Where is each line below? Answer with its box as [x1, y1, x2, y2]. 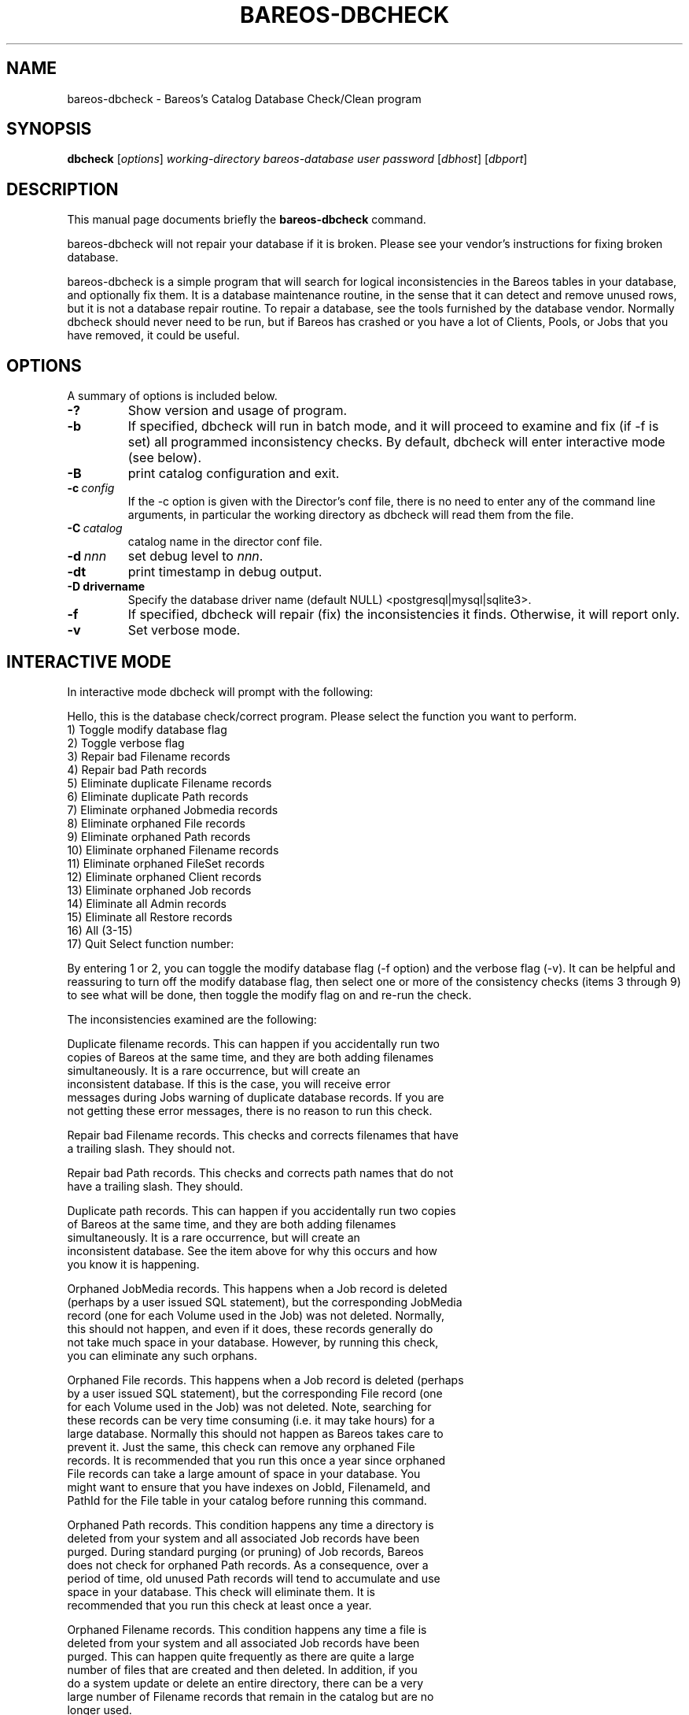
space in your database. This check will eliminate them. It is [67, 1584, 376, 1598]
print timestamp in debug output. [127, 564, 322, 580]
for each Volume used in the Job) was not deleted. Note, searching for [67, 1399, 432, 1413]
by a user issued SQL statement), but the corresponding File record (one [67, 1386, 443, 1400]
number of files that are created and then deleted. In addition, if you [67, 1662, 418, 1676]
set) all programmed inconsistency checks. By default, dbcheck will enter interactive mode [127, 434, 665, 450]
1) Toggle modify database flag [67, 722, 227, 736]
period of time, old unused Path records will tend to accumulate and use [67, 1571, 440, 1585]
